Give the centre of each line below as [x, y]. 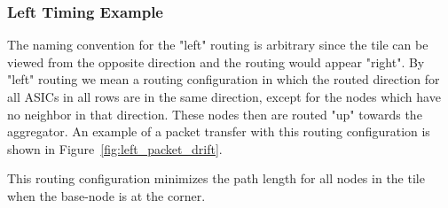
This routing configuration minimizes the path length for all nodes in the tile [216, 178]
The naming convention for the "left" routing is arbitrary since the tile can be [218, 45]
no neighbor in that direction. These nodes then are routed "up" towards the [215, 114]
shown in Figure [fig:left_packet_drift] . [115, 148]
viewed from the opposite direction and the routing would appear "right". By [216, 62]
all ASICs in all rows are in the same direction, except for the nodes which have [224, 96]
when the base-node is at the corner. [106, 195]
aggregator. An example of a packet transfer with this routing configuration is [219, 131]
